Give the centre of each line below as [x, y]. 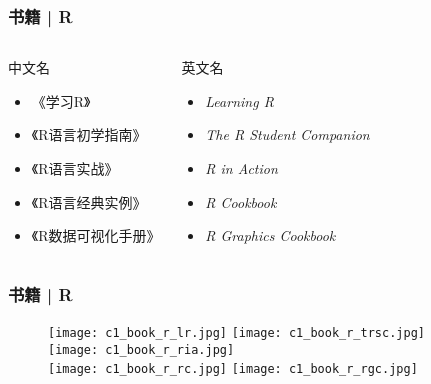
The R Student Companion [287, 134]
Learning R [239, 100]
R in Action [241, 168]
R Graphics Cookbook [270, 235]
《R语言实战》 [75, 168]
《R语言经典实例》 [89, 201]
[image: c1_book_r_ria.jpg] [141, 349]
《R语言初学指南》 [89, 134]
